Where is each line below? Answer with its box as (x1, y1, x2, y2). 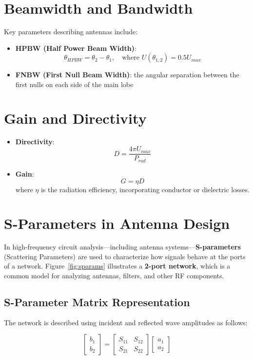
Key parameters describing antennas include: (4, 26, 138, 37)
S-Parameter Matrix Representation (4, 294, 190, 309)
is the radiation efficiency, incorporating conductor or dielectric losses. (40, 184, 250, 195)
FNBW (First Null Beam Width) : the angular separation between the (15, 69, 239, 80)
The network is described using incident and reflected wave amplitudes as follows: (4, 317, 248, 327)
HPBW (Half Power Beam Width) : (15, 43, 136, 53)
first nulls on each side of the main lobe (15, 79, 134, 89)
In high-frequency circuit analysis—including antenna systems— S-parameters (4, 242, 241, 252)
